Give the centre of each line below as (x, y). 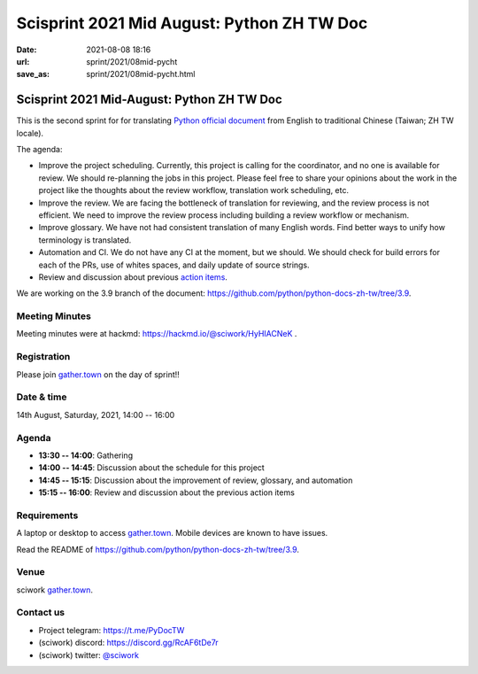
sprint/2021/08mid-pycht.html (141, 74)
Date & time (42, 397)
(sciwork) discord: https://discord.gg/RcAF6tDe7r (128, 643)
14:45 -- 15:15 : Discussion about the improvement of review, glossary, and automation (196, 480)
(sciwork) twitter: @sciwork (89, 655)
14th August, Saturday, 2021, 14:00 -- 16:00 (96, 414)
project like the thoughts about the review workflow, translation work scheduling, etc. (194, 190)
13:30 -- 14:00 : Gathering (85, 455)
